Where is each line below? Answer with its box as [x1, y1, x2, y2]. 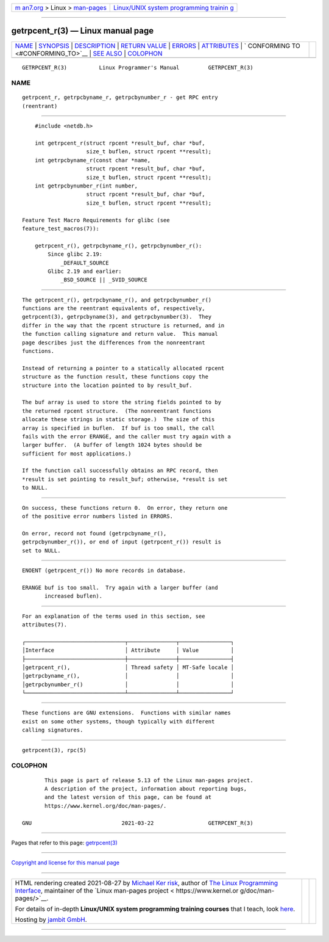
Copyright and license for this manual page [11, 859, 120, 866]
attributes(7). [22, 621, 68, 628]
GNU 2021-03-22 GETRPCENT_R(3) [22, 819, 253, 827]
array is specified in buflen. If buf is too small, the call [22, 424, 215, 432]
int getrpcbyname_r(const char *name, [34, 156, 151, 164]
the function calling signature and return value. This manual [22, 330, 219, 338]
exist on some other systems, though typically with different [22, 718, 215, 725]
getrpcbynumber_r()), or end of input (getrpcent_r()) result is [22, 538, 222, 546]
